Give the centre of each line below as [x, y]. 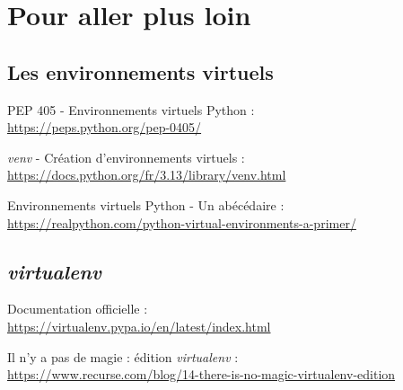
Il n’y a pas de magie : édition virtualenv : [123, 356]
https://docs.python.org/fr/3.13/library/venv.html [147, 175]
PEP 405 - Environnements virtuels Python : [131, 109]
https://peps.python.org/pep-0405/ [105, 127]
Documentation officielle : [78, 309]
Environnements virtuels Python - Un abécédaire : [146, 204]
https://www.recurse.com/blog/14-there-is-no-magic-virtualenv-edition [201, 374]
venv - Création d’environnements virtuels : [126, 157]
